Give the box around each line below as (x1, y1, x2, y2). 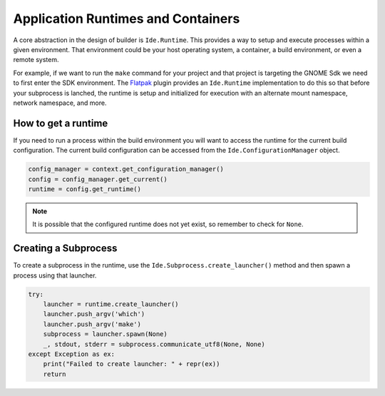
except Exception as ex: (28, 350, 115, 358)
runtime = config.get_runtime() (28, 185, 142, 193)
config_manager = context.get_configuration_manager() (28, 165, 224, 173)
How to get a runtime (13, 117, 108, 129)
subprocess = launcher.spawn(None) (43, 330, 168, 338)
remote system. (13, 56, 59, 64)
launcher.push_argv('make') (43, 320, 142, 328)
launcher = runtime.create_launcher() (43, 300, 179, 308)
